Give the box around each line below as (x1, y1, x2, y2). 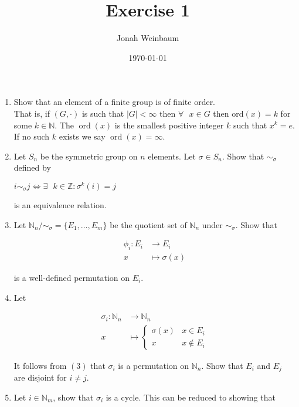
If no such (13, 130, 50, 143)
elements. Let (148, 150, 196, 162)
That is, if (13, 107, 50, 119)
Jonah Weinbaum (116, 32, 179, 44)
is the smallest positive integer (114, 118, 224, 131)
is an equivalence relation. (13, 198, 107, 211)
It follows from (13, 359, 67, 371)
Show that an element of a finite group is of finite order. (13, 96, 216, 108)
